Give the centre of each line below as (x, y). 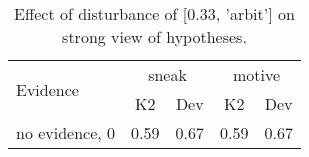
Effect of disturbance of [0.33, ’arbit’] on (154, 13)
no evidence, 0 (66, 132)
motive (256, 74)
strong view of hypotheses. (154, 36)
